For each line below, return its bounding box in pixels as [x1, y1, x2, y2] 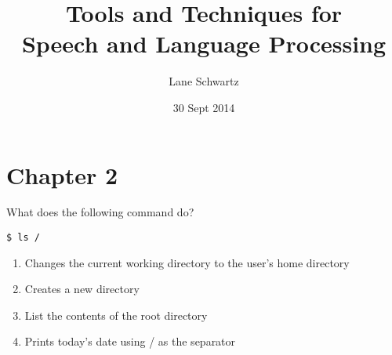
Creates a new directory [24, 281, 140, 297]
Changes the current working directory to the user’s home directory [24, 254, 350, 270]
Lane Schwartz [169, 73, 239, 89]
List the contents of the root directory [24, 306, 208, 323]
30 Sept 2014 [172, 99, 235, 115]
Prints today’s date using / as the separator [24, 333, 236, 350]
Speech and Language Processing [21, 27, 387, 60]
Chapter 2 [6, 158, 118, 190]
